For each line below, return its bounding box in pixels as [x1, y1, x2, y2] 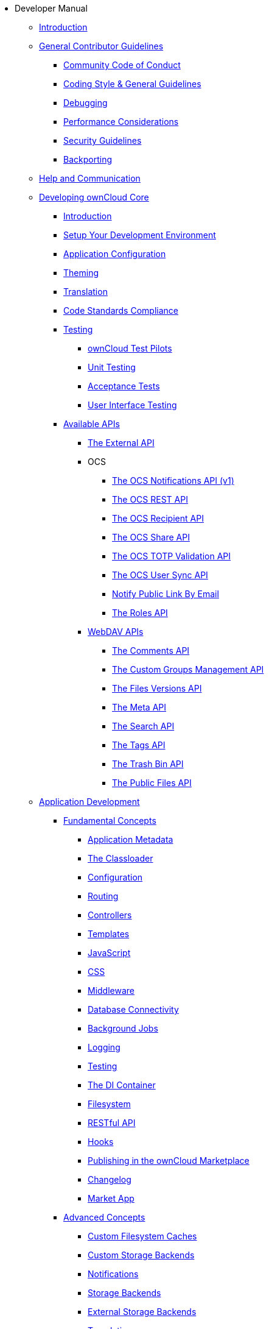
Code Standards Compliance [63, 305, 178, 316]
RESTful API [88, 1118, 136, 1128]
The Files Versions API [112, 683, 202, 693]
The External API [88, 438, 155, 448]
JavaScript [88, 948, 131, 958]
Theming [63, 268, 99, 278]
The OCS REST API [112, 494, 188, 505]
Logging [88, 1042, 121, 1052]
